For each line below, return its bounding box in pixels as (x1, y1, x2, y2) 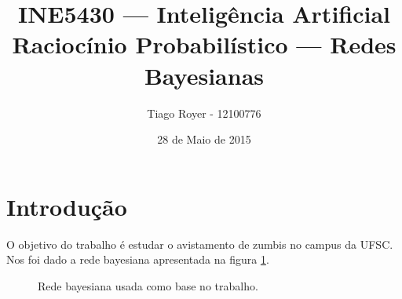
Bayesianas (144, 59, 265, 91)
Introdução (6, 190, 127, 222)
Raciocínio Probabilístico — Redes (12, 28, 397, 60)
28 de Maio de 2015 (157, 131, 251, 148)
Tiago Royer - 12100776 (147, 104, 261, 121)
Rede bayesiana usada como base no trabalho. (38, 277, 258, 294)
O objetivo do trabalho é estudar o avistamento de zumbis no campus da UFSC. (6, 235, 393, 252)
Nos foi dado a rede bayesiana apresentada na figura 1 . (6, 251, 269, 268)
